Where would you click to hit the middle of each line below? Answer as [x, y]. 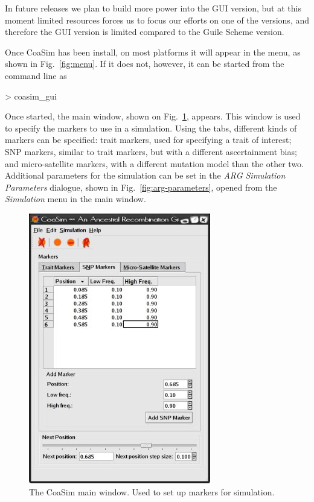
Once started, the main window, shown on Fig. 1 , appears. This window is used [153, 116]
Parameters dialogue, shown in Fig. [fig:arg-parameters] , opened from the [141, 187]
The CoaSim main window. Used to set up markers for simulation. [152, 491]
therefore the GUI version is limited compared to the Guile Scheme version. [145, 32]
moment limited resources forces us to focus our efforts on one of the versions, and [157, 20]
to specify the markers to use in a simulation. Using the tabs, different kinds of [151, 128]
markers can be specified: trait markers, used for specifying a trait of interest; [148, 140]
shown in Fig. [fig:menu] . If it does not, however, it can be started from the [145, 64]
